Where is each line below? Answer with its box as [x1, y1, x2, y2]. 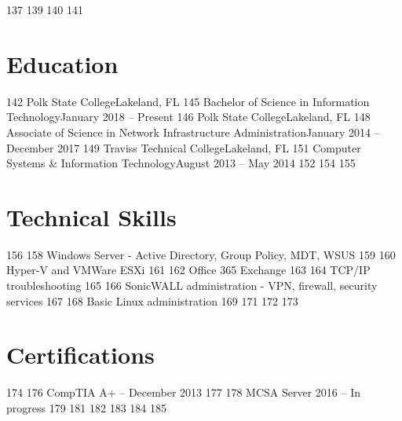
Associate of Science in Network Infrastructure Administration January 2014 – [6, 123, 380, 140]
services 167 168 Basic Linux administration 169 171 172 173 [6, 292, 298, 309]
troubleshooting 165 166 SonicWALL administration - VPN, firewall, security [6, 277, 378, 293]
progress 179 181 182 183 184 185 [6, 399, 166, 416]
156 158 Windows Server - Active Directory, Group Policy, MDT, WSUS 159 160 [6, 246, 396, 262]
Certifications [6, 339, 155, 371]
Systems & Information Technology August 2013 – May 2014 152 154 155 [6, 155, 356, 171]
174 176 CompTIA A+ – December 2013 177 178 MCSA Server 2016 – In [6, 384, 360, 401]
